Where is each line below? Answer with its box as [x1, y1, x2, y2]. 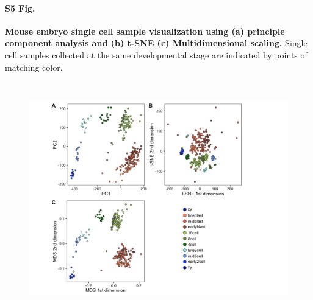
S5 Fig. [5, 1, 35, 14]
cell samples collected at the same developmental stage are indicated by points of [5, 48, 308, 61]
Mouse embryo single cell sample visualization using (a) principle [5, 24, 285, 37]
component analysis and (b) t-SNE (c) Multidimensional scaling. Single [5, 37, 308, 49]
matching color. [5, 60, 63, 73]
